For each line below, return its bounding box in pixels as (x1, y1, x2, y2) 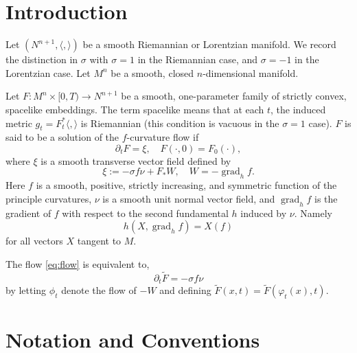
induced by (240, 205, 287, 220)
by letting (5, 283, 47, 297)
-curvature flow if (126, 130, 199, 144)
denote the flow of (61, 283, 137, 297)
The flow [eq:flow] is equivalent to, (5, 256, 150, 271)
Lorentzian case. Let (5, 65, 91, 80)
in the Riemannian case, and (137, 52, 258, 67)
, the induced (270, 102, 326, 116)
